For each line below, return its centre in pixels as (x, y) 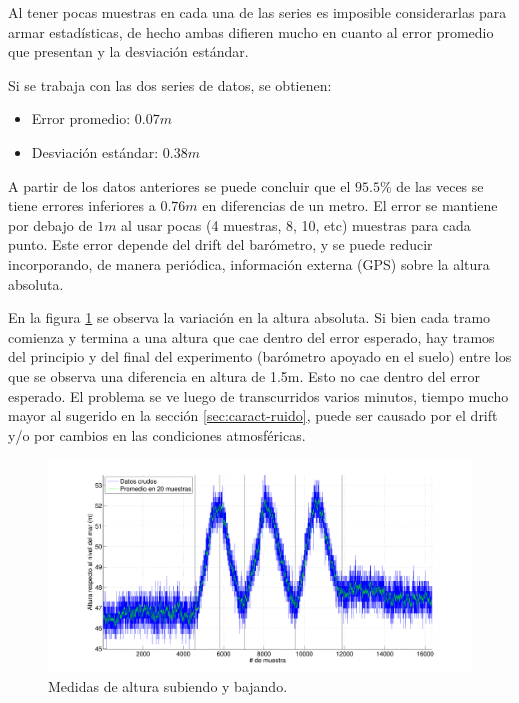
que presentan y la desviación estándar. (128, 51)
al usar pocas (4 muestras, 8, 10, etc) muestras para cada (296, 224)
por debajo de (50, 224)
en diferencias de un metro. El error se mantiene (350, 205)
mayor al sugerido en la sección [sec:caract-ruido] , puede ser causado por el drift (253, 415)
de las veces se (440, 185)
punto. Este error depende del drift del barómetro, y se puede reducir (220, 244)
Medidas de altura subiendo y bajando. (168, 686)
